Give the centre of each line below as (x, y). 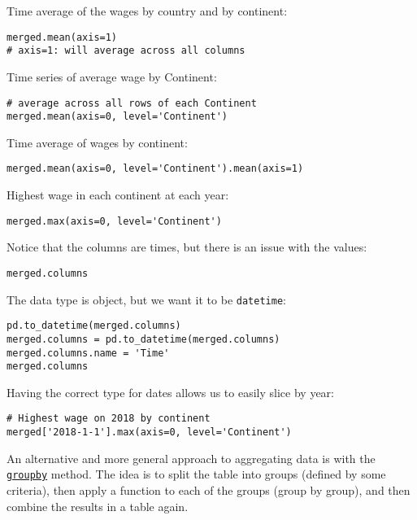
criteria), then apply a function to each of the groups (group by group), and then (208, 490)
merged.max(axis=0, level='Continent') (114, 221)
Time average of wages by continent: (97, 142)
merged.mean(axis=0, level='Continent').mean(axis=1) (155, 169)
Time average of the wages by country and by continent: (147, 11)
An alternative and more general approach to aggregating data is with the (191, 458)
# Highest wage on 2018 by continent (109, 419)
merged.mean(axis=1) (62, 37)
